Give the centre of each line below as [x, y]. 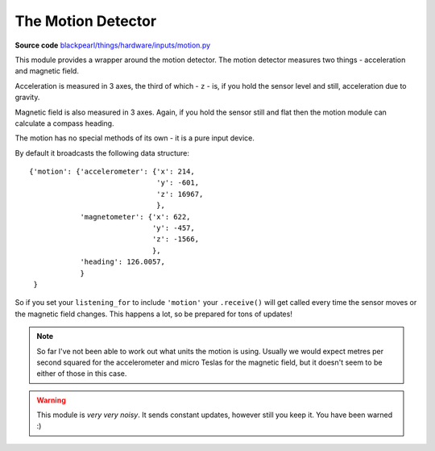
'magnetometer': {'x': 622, [135, 217]
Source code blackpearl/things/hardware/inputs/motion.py [113, 45]
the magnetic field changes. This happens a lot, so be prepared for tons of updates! [154, 314]
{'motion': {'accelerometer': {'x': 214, [112, 172]
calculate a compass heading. [64, 123]
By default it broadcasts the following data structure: [102, 152]
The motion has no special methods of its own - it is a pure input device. [135, 138]
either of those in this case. [82, 374]
